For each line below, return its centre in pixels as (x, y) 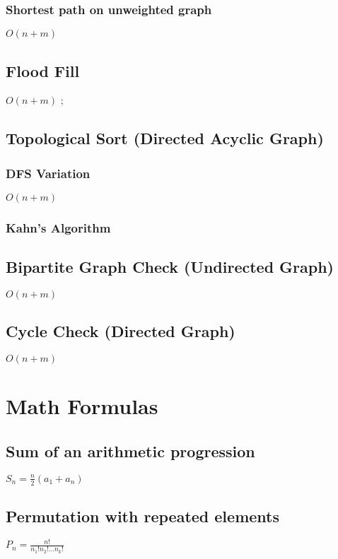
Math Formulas (82, 406)
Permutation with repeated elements (142, 516)
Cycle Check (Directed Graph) (121, 331)
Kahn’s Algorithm (58, 227)
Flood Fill (43, 70)
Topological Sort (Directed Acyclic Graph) (165, 138)
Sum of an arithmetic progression (130, 451)
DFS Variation (48, 173)
